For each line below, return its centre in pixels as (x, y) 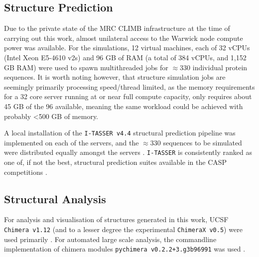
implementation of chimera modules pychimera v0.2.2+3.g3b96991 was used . (125, 249)
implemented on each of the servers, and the (71, 142)
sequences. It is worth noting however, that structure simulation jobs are (115, 77)
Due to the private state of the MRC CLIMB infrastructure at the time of (117, 28)
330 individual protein (214, 67)
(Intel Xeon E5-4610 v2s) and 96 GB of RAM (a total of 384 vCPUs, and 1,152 (125, 57)
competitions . (26, 172)
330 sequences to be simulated (196, 142)
